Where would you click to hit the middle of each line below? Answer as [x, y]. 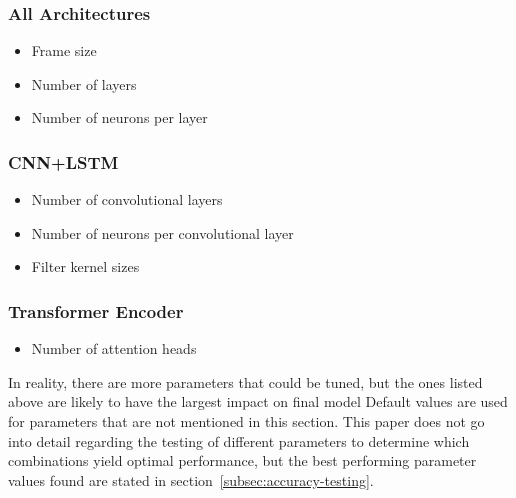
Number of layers [84, 83]
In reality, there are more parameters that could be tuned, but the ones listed [245, 381]
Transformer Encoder [96, 310]
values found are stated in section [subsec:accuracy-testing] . [191, 479]
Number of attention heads [114, 348]
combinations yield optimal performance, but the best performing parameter [242, 460]
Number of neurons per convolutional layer [162, 232]
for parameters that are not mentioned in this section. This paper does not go [246, 421]
